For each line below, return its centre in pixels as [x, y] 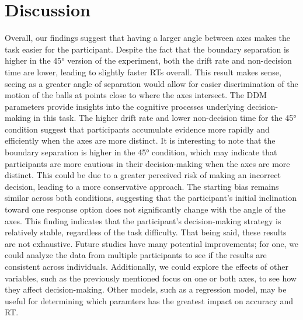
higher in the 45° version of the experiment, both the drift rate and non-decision [148, 60]
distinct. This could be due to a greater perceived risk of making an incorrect [143, 175]
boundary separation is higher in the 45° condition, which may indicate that [141, 152]
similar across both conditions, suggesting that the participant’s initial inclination [151, 198]
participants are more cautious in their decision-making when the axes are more [147, 163]
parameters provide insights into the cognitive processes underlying [125, 106]
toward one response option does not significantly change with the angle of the [145, 209]
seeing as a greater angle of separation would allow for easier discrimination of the [151, 83]
